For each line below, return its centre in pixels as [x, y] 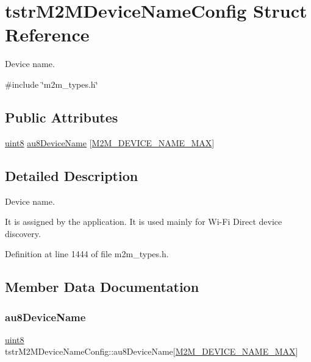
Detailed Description [72, 175]
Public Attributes [62, 117]
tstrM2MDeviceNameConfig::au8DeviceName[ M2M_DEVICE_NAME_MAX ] [152, 351]
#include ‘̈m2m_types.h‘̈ [52, 84]
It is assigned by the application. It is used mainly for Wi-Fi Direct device [144, 222]
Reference [47, 34]
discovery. [23, 233]
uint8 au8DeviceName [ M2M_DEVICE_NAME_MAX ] [110, 142]
